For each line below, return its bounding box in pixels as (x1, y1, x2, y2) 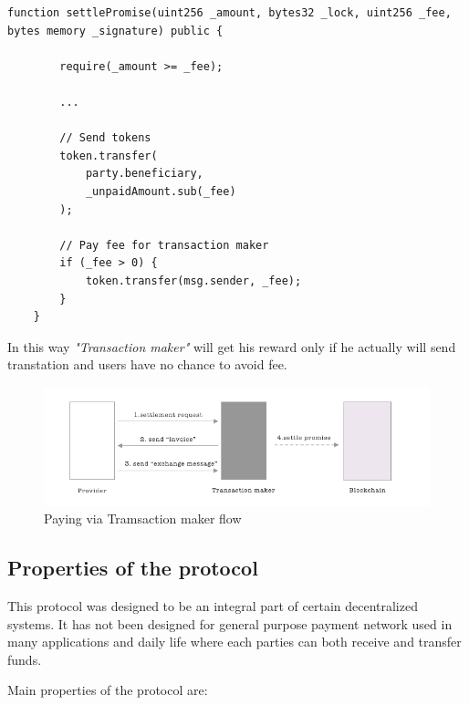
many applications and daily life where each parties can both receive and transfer (7, 632, 462, 651)
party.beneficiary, (85, 167, 203, 181)
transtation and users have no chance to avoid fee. (7, 355, 287, 374)
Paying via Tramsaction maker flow (44, 509, 242, 528)
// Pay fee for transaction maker (59, 238, 269, 252)
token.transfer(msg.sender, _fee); (85, 274, 302, 287)
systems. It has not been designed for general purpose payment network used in (7, 614, 453, 633)
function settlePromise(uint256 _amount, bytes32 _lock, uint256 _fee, (7, 6, 452, 19)
